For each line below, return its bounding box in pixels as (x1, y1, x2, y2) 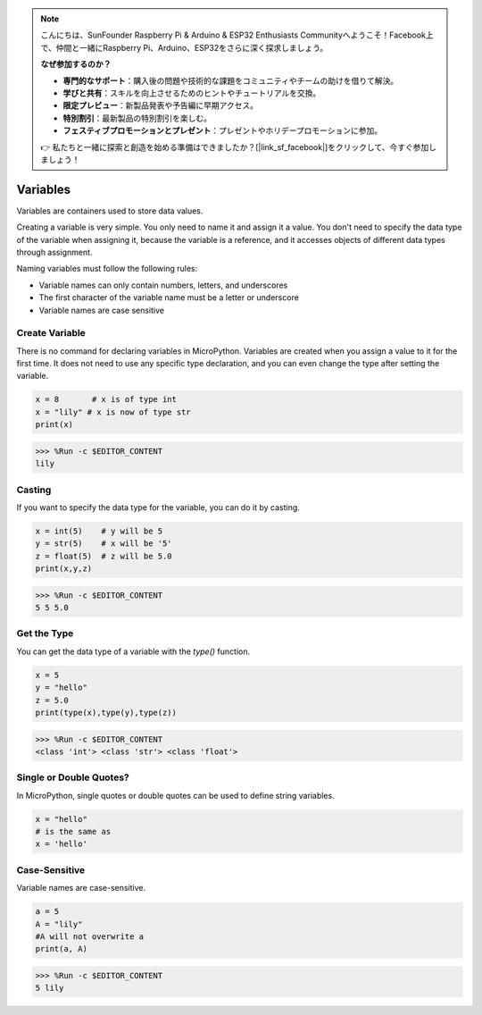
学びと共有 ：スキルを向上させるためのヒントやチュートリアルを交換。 (62, 88, 321, 98)
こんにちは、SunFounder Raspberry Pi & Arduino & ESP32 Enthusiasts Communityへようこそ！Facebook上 (40, 29, 435, 40)
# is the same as (35, 826, 112, 837)
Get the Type (16, 627, 74, 640)
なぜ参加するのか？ (40, 59, 112, 70)
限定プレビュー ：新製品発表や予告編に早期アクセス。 (62, 100, 259, 111)
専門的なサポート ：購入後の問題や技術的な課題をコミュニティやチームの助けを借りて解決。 (62, 75, 399, 86)
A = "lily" (35, 919, 83, 929)
